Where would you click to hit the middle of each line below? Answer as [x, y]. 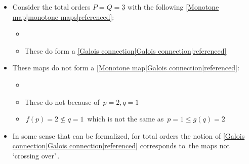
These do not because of [62, 101]
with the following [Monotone [173, 7]
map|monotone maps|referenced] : [63, 16]
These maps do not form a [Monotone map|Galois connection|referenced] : [126, 68]
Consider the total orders [51, 7]
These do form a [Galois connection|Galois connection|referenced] [126, 50]
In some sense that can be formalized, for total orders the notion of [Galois [129, 135]
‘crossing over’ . [36, 155]
